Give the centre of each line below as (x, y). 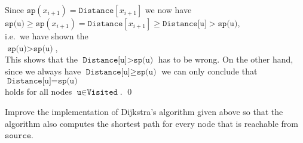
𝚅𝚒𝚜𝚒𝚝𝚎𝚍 (102, 93)
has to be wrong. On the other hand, (226, 59)
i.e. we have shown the (47, 36)
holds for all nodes (39, 91)
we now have (168, 10)
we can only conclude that (209, 71)
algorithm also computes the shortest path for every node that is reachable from (151, 123)
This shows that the (41, 59)
